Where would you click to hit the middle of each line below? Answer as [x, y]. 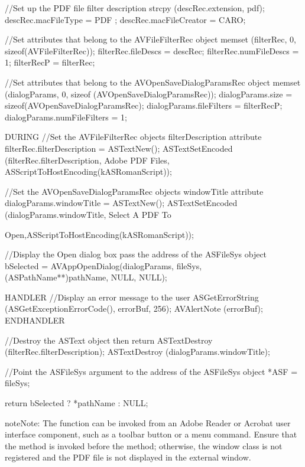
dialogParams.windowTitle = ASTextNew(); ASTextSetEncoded [121, 203]
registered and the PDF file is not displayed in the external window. [128, 457]
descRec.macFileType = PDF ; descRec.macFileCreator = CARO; [125, 19]
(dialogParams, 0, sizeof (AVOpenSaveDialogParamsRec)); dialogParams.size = [149, 94]
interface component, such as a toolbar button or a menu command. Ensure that [151, 434]
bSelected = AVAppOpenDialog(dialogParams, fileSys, [103, 265]
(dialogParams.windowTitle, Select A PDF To [88, 214]
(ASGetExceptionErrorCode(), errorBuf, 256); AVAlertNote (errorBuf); [134, 308]
